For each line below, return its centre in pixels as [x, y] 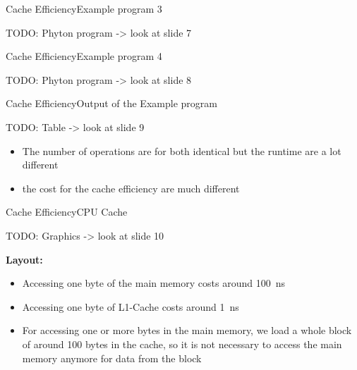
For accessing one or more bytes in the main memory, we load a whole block [187, 330]
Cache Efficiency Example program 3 [84, 8]
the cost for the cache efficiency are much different [131, 188]
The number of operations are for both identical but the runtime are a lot [182, 150]
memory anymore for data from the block [112, 358]
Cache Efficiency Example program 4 [84, 56]
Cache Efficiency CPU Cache [67, 212]
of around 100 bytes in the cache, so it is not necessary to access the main [182, 344]
